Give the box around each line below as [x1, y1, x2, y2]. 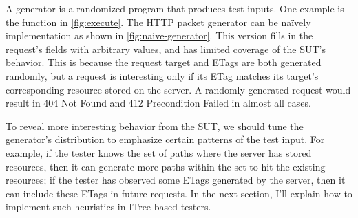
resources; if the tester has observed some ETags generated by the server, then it [6, 173, 346, 187]
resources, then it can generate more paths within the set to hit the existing [6, 159, 326, 173]
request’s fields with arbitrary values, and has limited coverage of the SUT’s [6, 41, 326, 56]
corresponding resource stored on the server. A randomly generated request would [6, 82, 351, 96]
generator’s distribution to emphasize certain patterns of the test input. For [6, 132, 325, 146]
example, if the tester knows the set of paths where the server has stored [6, 145, 312, 160]
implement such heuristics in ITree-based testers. [6, 199, 211, 214]
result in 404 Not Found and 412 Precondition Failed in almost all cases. [6, 96, 311, 110]
